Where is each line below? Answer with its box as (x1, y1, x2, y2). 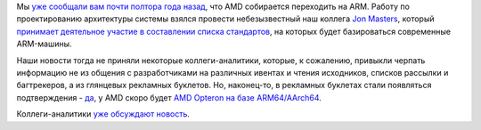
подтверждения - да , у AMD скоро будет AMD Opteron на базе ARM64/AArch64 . (16, 92, 322, 102)
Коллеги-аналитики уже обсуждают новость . (16, 109, 191, 119)
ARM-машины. (16, 38, 72, 49)
